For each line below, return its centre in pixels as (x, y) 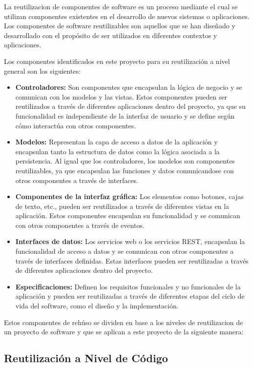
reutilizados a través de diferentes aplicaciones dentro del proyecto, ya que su (130, 106)
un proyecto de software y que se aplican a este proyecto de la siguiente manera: (124, 332)
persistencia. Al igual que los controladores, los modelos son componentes (125, 161)
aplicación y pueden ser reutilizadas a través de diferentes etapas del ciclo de (130, 296)
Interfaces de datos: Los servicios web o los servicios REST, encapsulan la (130, 241)
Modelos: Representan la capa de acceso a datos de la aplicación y (116, 142)
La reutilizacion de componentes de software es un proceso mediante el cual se (121, 6)
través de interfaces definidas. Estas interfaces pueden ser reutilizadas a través (132, 260)
